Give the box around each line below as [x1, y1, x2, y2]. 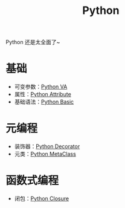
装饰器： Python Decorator [14, 143, 80, 150]
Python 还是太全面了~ [5, 39, 60, 46]
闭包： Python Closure [14, 195, 69, 202]
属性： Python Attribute [14, 91, 72, 98]
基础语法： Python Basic [14, 98, 74, 106]
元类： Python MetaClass [14, 151, 76, 158]
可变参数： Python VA [14, 83, 68, 91]
